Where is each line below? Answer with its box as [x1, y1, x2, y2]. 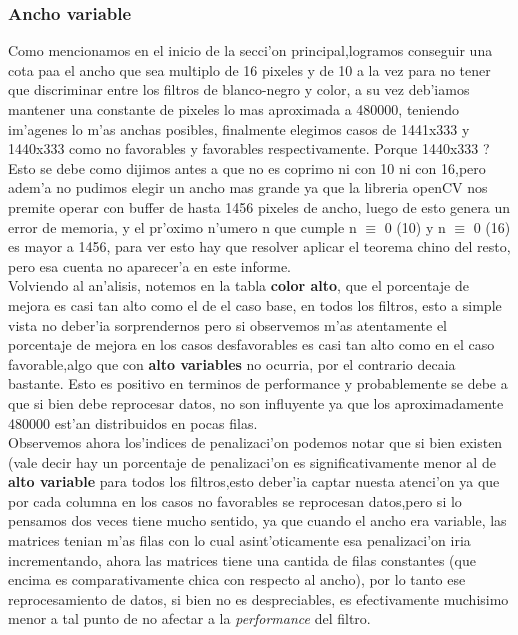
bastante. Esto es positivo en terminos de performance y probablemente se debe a [8, 373, 508, 394]
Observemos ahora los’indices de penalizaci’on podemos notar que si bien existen [8, 432, 503, 453]
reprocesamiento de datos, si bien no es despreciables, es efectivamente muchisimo [8, 588, 509, 609]
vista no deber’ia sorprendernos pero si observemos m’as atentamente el [8, 314, 448, 335]
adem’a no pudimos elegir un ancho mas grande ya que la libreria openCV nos [8, 177, 488, 198]
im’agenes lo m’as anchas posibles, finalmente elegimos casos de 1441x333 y [8, 118, 470, 139]
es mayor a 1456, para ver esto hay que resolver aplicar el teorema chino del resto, [8, 236, 511, 257]
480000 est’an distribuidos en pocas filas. [8, 412, 258, 433]
